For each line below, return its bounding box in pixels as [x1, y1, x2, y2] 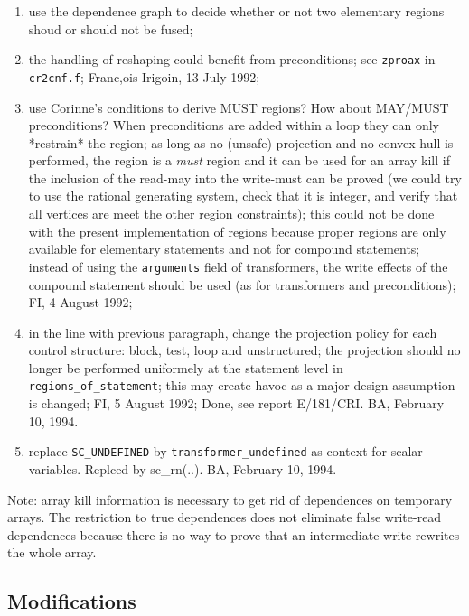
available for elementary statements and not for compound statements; [28, 239, 420, 258]
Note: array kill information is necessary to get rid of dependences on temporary [7, 490, 453, 509]
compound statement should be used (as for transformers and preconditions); [28, 275, 456, 294]
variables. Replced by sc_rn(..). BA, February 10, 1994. [28, 459, 337, 478]
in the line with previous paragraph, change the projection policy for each [28, 322, 437, 341]
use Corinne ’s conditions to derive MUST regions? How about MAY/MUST [28, 98, 449, 117]
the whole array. [7, 543, 97, 562]
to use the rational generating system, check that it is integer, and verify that [28, 186, 458, 205]
